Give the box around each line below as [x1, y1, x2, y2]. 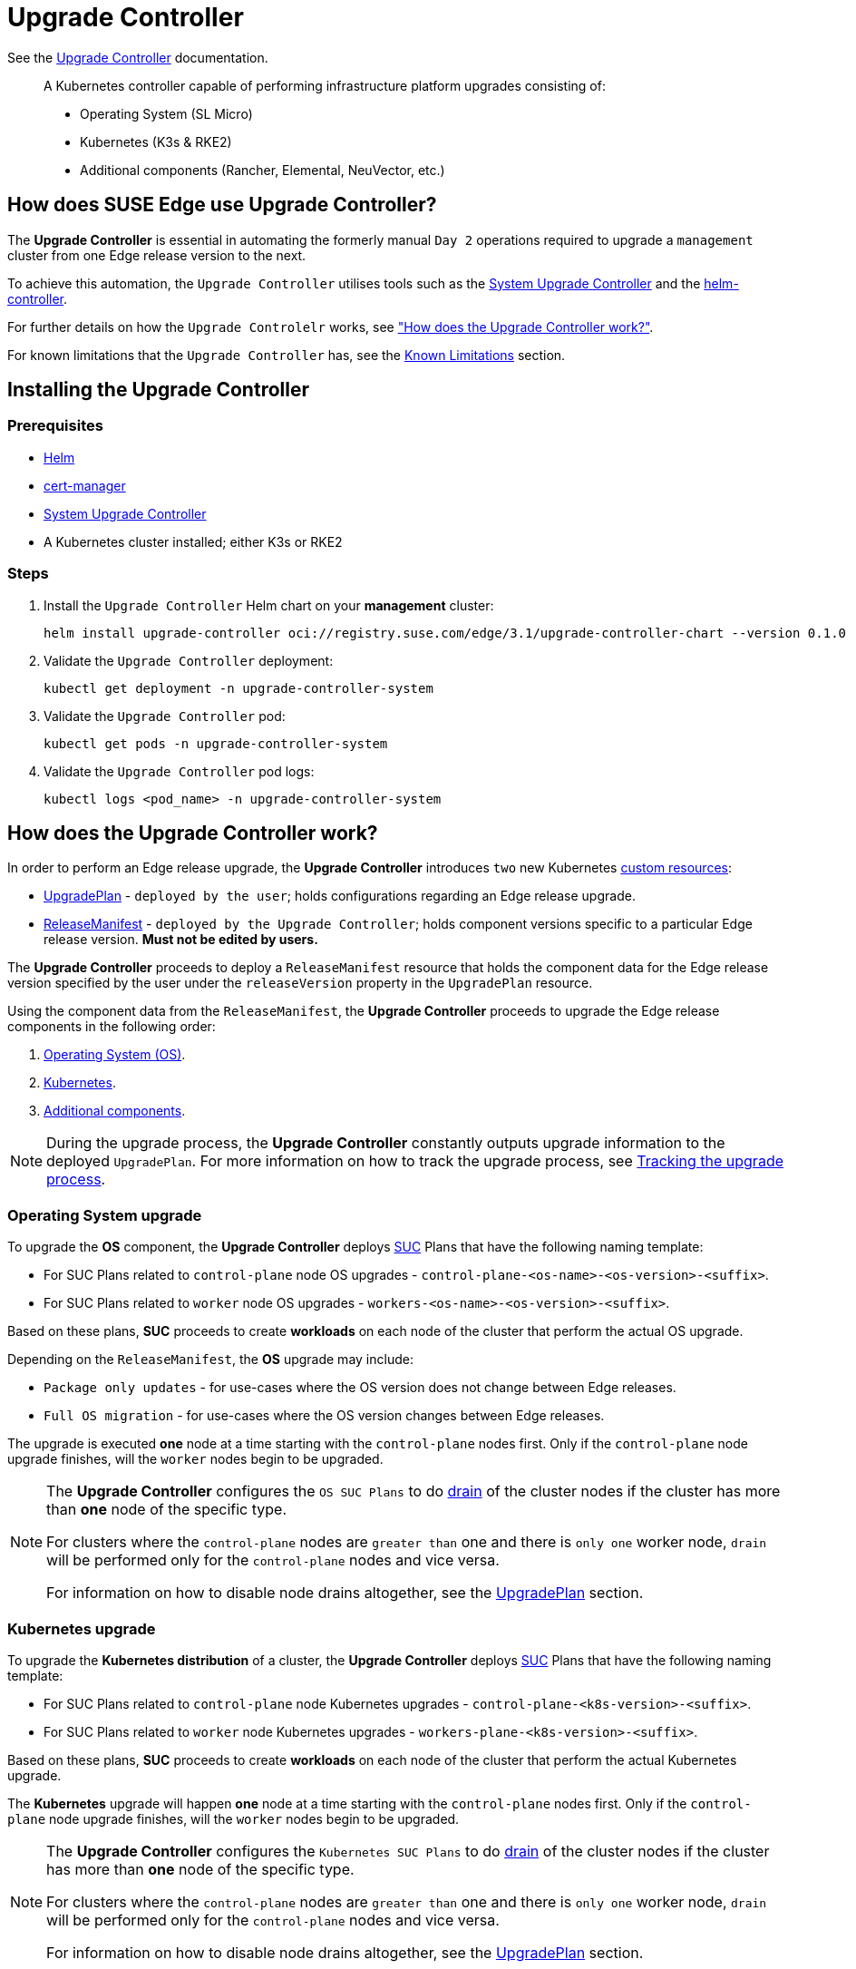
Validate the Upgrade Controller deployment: [44, 652, 334, 668]
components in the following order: [7, 1019, 216, 1035]
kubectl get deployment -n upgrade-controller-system [44, 680, 433, 696]
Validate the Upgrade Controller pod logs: [44, 763, 315, 779]
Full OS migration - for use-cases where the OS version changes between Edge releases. [44, 1408, 605, 1424]
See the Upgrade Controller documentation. [7, 49, 268, 65]
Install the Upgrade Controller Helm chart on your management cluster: [44, 597, 494, 613]
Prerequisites [7, 416, 103, 435]
